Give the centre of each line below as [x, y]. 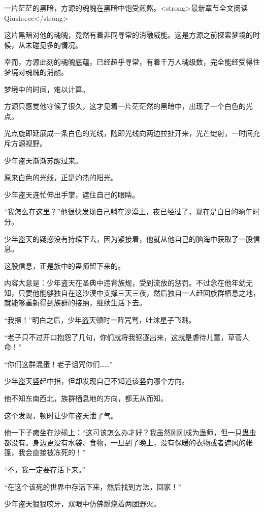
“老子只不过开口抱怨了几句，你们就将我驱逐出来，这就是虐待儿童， [116, 337]
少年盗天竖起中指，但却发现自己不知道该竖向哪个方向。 [96, 381]
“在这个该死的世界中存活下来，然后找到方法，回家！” [93, 486]
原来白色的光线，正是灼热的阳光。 [61, 177]
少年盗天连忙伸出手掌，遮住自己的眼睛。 [72, 194]
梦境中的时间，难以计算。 [47, 89]
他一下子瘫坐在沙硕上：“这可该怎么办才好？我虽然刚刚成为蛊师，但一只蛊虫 [130, 432]
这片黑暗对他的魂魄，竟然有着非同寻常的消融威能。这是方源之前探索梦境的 [128, 35]
